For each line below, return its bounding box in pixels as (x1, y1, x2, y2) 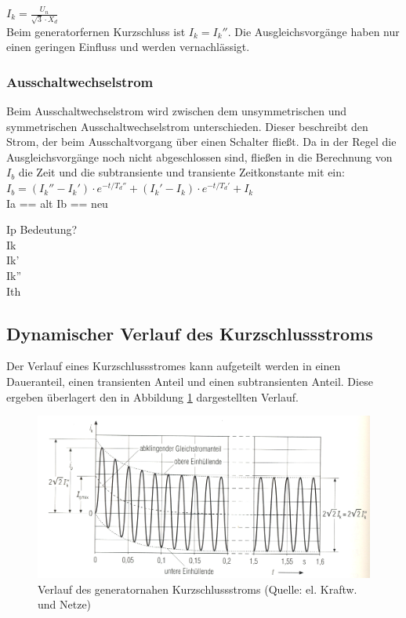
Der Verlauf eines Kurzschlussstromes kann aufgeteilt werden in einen (6, 358, 341, 374)
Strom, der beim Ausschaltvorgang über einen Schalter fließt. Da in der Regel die (6, 133, 397, 150)
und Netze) (38, 596, 92, 613)
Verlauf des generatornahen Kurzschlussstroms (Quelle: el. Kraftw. (38, 580, 357, 597)
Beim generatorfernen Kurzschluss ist (6, 23, 186, 39)
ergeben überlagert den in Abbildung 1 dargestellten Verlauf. (6, 388, 299, 405)
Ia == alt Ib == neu (6, 194, 108, 211)
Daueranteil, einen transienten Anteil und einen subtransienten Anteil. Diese (6, 373, 373, 390)
